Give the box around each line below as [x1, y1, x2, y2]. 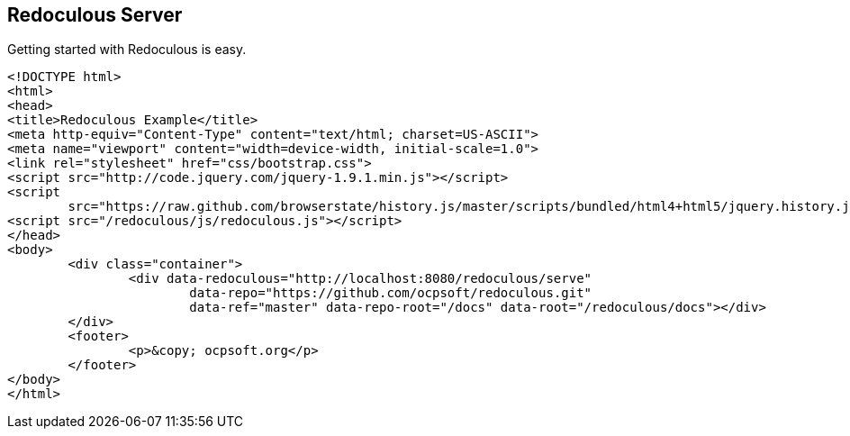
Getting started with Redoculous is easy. [7, 41, 247, 58]
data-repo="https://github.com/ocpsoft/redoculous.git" [189, 286, 592, 301]
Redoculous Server [7, 4, 183, 26]
